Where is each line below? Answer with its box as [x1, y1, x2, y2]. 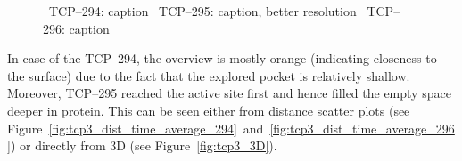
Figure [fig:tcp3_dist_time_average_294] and [7, 118, 264, 137]
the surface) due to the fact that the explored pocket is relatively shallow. [7, 66, 410, 85]
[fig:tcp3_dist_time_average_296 [269, 118, 455, 137]
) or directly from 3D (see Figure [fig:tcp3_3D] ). [10, 136, 277, 155]
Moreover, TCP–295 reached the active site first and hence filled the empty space [7, 84, 451, 102]
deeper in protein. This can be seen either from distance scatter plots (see [7, 101, 410, 119]
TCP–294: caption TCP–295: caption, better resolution [48, 2, 357, 20]
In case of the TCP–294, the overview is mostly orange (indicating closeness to [7, 49, 437, 68]
